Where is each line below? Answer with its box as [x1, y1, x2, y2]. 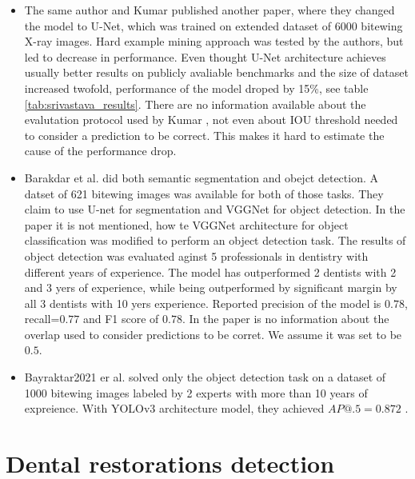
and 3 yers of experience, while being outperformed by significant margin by [24, 279, 397, 296]
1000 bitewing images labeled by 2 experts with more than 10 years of [24, 384, 368, 401]
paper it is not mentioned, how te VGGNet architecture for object [24, 216, 349, 233]
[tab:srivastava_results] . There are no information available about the [24, 95, 366, 112]
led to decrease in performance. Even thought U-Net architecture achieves [24, 48, 386, 65]
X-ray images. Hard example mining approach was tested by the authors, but [24, 33, 404, 50]
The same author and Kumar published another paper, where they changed [24, 2, 395, 18]
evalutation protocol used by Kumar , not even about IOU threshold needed [24, 111, 398, 128]
